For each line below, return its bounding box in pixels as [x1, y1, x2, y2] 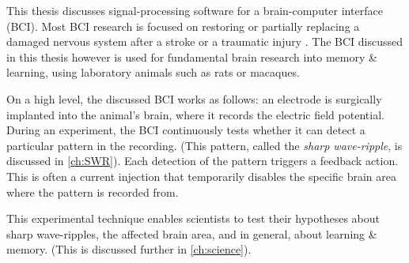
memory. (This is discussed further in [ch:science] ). [6, 241, 252, 257]
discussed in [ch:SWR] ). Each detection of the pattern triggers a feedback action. [6, 152, 399, 169]
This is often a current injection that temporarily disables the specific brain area [6, 167, 396, 184]
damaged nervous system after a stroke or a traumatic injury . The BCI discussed [6, 33, 403, 50]
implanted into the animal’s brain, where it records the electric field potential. [6, 106, 384, 122]
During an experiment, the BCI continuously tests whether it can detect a [6, 122, 365, 138]
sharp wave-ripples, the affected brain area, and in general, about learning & [6, 225, 377, 242]
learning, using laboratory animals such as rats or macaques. [6, 64, 300, 81]
